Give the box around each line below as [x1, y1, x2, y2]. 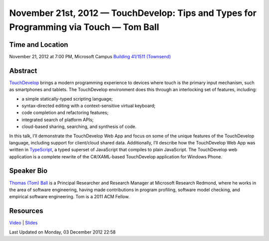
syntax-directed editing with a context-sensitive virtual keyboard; [21, 103, 156, 109]
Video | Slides [9, 220, 38, 226]
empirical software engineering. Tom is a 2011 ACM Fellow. [9, 194, 130, 200]
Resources [9, 207, 43, 215]
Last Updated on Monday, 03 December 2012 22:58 [9, 229, 116, 235]
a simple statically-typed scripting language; [21, 96, 113, 102]
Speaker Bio [9, 167, 48, 175]
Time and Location [9, 40, 68, 49]
